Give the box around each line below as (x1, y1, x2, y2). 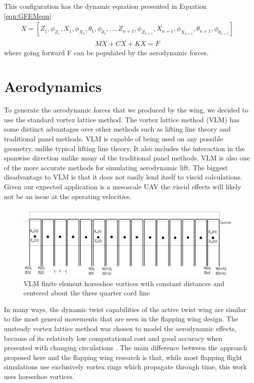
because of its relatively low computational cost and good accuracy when (4, 333, 223, 343)
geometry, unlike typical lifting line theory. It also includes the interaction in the (4, 143, 245, 153)
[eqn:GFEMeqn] (4, 10, 51, 21)
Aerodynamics (4, 76, 102, 96)
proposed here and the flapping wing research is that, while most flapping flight (4, 352, 243, 362)
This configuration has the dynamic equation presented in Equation (4, 1, 207, 11)
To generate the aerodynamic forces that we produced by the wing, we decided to (4, 105, 249, 115)
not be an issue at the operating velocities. (4, 191, 132, 201)
